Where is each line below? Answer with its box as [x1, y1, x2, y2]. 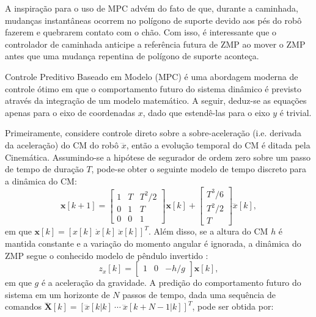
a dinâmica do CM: [5, 174, 77, 187]
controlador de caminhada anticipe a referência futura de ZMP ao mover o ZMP [5, 37, 306, 50]
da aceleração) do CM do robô [5, 138, 119, 151]
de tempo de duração [5, 162, 84, 175]
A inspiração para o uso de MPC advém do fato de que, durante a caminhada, [5, 2, 298, 14]
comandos [5, 300, 42, 313]
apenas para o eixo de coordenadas [5, 106, 135, 118]
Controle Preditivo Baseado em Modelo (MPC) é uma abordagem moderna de [5, 70, 298, 82]
